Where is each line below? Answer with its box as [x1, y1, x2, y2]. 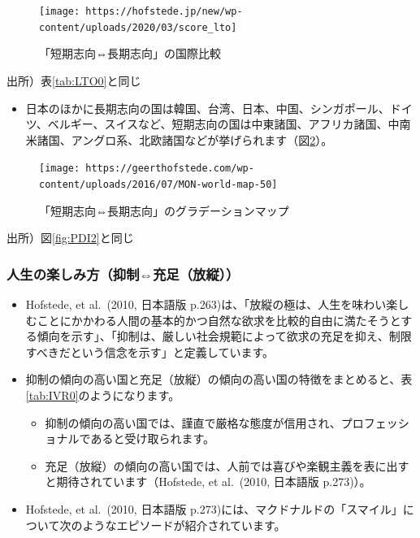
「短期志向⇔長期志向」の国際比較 [39, 45, 221, 62]
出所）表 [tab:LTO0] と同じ [6, 72, 141, 89]
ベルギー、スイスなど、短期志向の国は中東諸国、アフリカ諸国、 [47, 115, 388, 132]
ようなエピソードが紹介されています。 [82, 516, 286, 533]
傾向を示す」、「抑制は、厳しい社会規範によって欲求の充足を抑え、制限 [37, 328, 412, 345]
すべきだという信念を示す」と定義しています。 [25, 343, 274, 360]
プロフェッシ [340, 414, 409, 431]
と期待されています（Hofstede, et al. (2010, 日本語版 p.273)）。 [45, 473, 371, 490]
